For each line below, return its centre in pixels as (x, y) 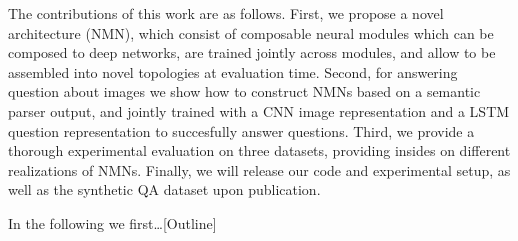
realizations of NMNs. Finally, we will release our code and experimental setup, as (259, 169)
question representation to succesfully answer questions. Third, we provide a (241, 130)
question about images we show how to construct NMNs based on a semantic (244, 91)
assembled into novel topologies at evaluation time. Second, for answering (233, 71)
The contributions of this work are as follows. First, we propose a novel (226, 13)
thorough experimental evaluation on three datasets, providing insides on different (259, 150)
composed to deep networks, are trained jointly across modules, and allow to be (252, 52)
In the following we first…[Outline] (112, 222)
